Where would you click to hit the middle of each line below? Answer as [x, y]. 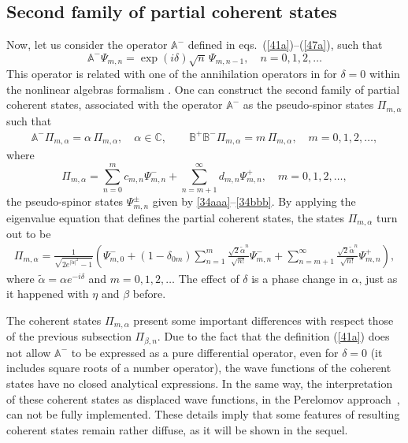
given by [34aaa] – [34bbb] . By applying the [254, 201]
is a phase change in [300, 278]
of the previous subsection [69, 336]
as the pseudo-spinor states [308, 104]
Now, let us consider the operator [87, 45]
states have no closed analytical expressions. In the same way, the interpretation [200, 383]
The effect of [209, 278]
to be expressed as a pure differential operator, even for [205, 352]
